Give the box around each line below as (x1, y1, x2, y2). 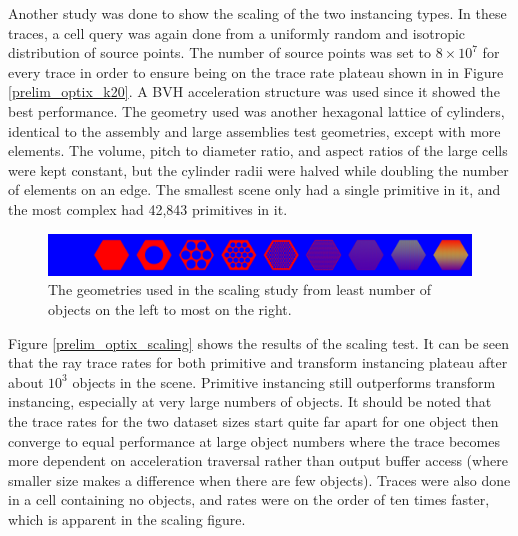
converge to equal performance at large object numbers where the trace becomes (8, 430, 500, 451)
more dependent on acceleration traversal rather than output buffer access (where (8, 450, 508, 471)
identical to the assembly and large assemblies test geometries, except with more (8, 120, 501, 141)
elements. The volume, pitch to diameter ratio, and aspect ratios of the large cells (8, 140, 508, 161)
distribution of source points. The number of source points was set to (8, 42, 432, 63)
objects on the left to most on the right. (48, 298, 292, 319)
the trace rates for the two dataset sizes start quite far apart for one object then (8, 410, 499, 431)
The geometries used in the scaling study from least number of (48, 279, 432, 300)
